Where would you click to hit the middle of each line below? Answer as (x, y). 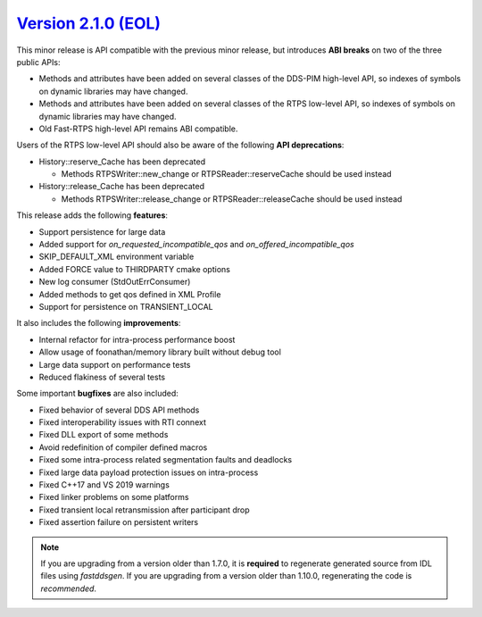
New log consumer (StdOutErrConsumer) (115, 282)
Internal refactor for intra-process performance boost (137, 339)
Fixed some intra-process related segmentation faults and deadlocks (166, 460)
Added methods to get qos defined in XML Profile (130, 294)
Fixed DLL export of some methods (104, 435)
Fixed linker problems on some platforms (114, 497)
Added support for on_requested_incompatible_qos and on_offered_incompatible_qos (196, 245)
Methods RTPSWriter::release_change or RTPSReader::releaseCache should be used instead (232, 199)
